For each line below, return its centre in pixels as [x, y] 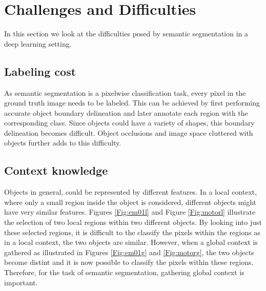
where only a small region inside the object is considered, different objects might [130, 202]
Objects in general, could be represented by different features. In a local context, [131, 192]
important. [21, 282]
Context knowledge [56, 170]
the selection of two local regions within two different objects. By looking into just [133, 222]
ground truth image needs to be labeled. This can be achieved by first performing [132, 103]
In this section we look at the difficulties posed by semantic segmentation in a [126, 34]
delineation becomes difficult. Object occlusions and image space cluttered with [129, 132]
